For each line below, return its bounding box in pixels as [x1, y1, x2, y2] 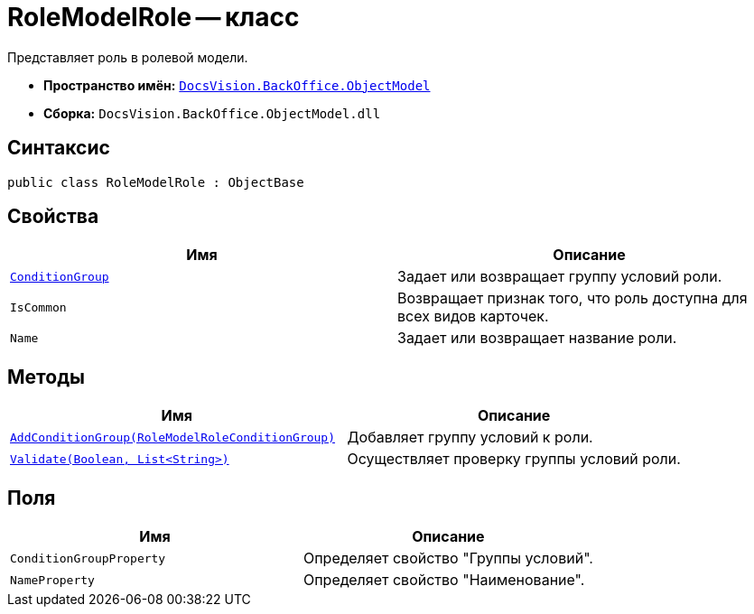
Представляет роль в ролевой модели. [7, 49, 248, 65]
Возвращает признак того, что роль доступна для [397, 289, 748, 308]
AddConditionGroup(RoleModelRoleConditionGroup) [10, 430, 336, 444]
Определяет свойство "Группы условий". [303, 549, 593, 568]
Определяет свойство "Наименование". [303, 571, 585, 590]
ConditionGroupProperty [10, 551, 166, 565]
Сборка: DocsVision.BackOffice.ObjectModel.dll [43, 105, 381, 121]
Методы [7, 365, 85, 388]
